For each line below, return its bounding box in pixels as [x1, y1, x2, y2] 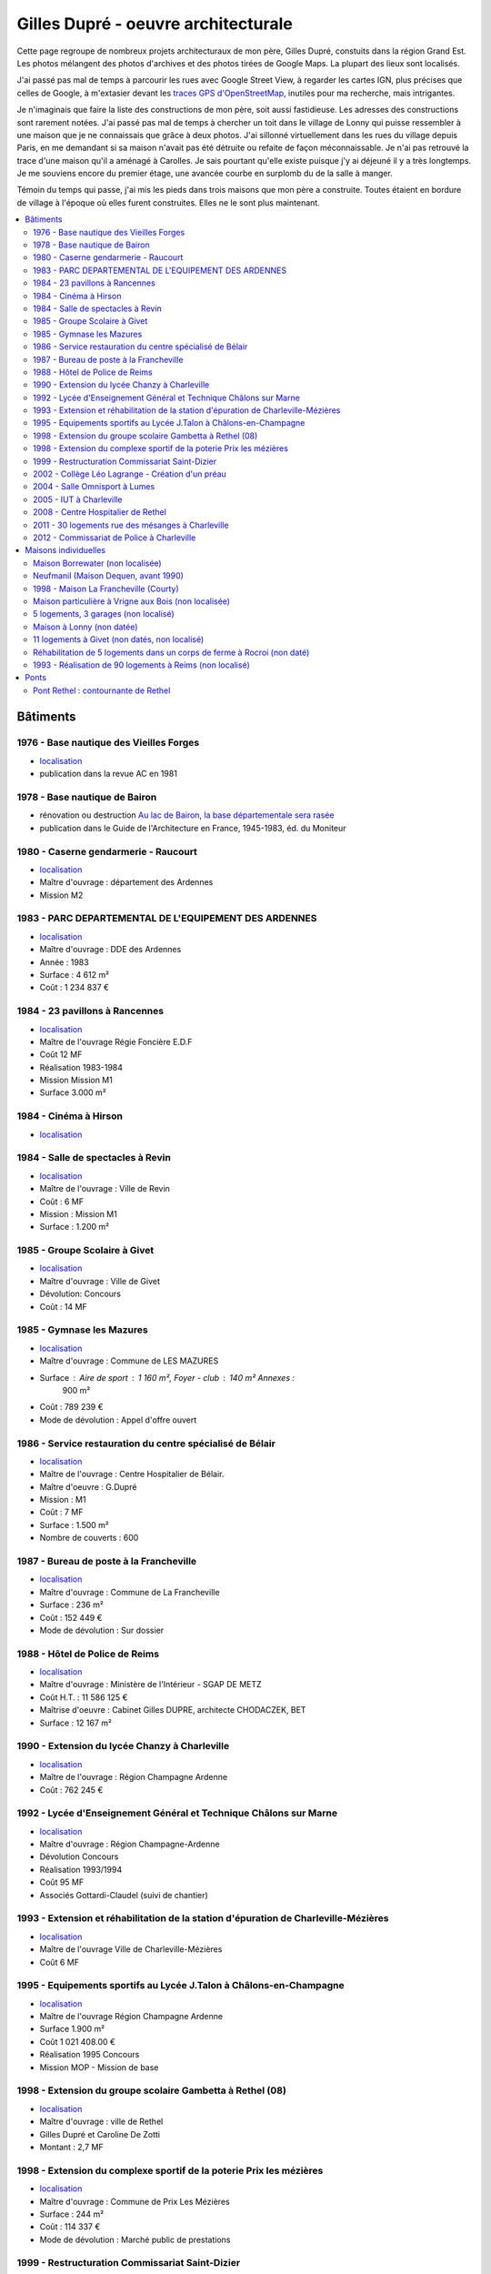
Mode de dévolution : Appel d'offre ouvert [39, 1414, 197, 1425]
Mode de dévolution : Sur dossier [39, 1625, 165, 1635]
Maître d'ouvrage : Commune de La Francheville [39, 1586, 220, 1597]
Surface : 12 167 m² [39, 1717, 113, 1728]
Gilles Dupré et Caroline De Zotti [39, 2128, 161, 2139]
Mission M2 [39, 890, 84, 901]
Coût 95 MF [39, 1877, 85, 1887]
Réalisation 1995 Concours [39, 2049, 140, 2060]
